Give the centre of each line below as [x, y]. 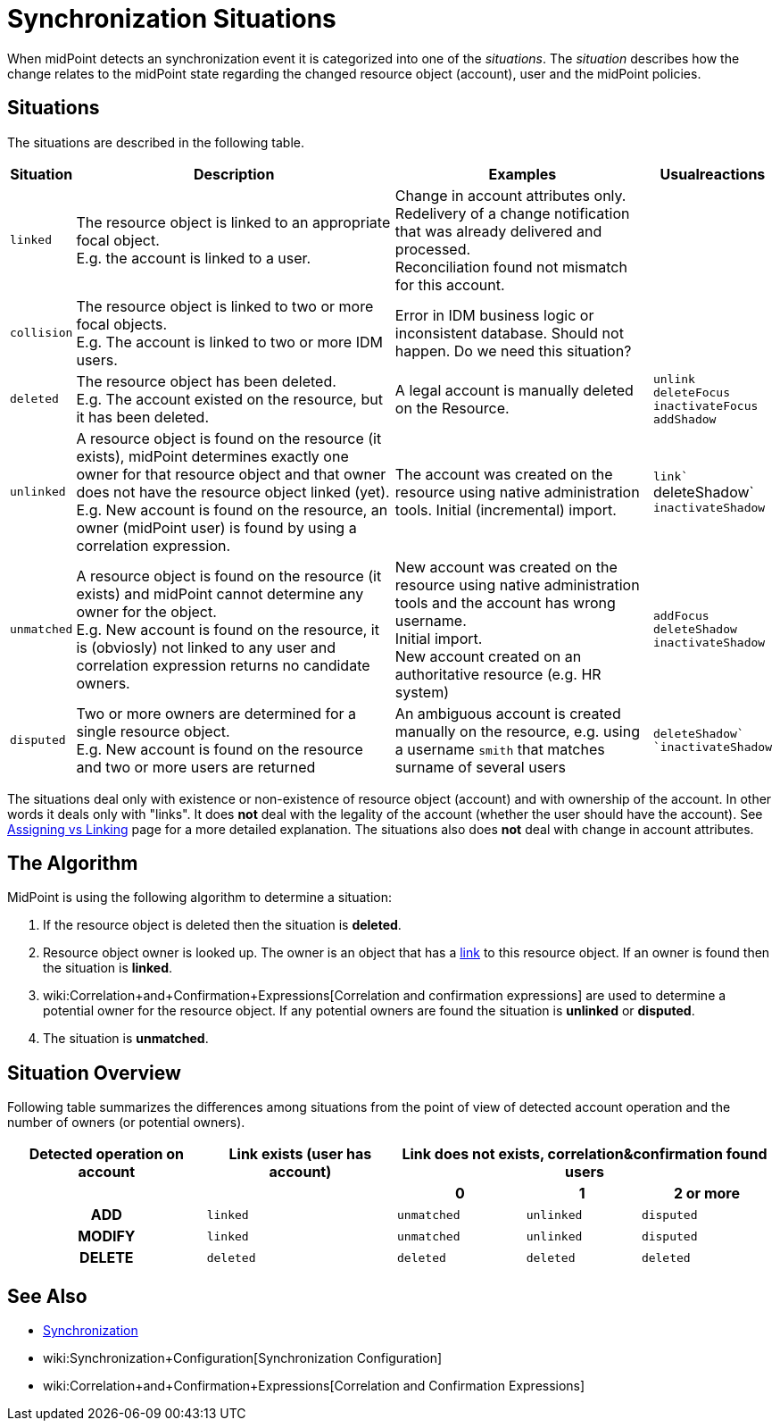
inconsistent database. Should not [509, 333]
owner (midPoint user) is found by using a [216, 527]
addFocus [681, 616]
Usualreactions [713, 174]
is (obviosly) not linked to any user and [206, 647]
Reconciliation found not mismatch [511, 267]
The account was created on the [504, 474]
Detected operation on [107, 1154]
